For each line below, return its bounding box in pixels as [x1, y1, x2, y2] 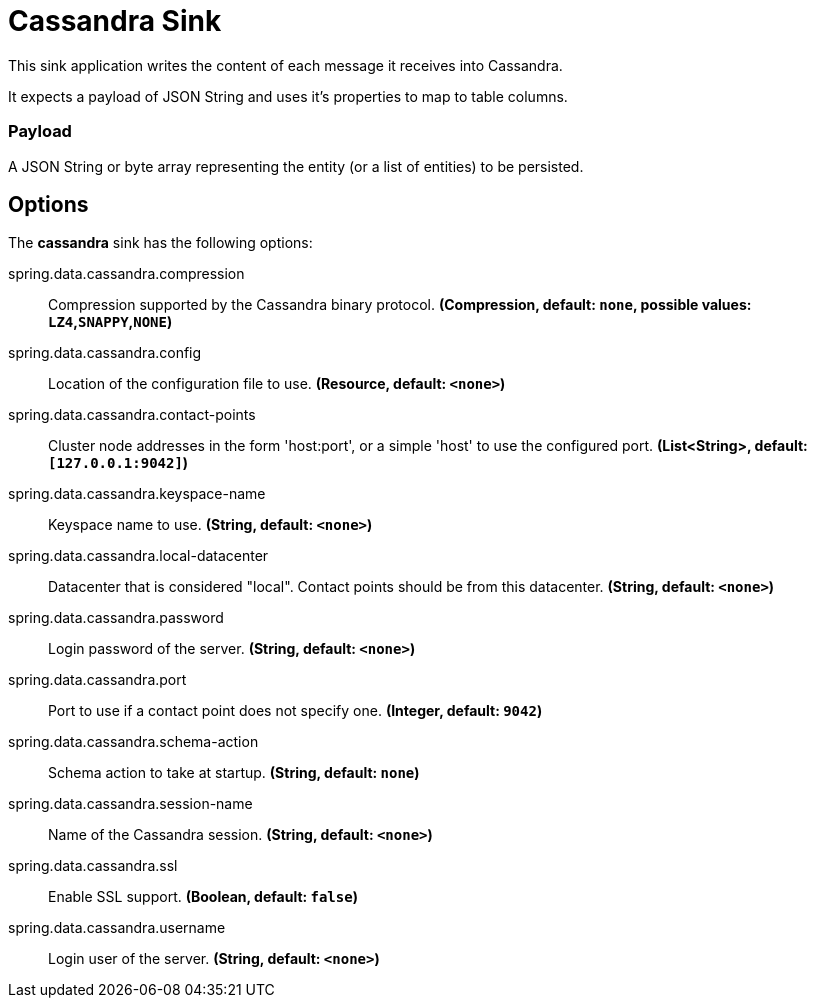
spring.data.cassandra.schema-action [8, 733, 259, 751]
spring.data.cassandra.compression [8, 265, 245, 283]
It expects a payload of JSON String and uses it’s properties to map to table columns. [8, 87, 568, 105]
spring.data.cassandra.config [8, 344, 202, 362]
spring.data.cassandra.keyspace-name [8, 485, 266, 503]
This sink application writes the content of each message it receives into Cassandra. [8, 56, 563, 74]
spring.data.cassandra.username [8, 919, 226, 937]
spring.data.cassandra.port [8, 671, 187, 689]
